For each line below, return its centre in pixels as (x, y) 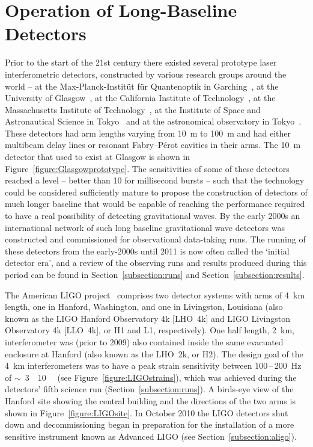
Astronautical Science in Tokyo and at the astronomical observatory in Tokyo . (153, 121)
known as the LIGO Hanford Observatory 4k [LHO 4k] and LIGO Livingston (148, 318)
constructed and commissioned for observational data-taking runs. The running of (155, 239)
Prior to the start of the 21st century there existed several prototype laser (141, 62)
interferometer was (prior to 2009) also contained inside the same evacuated (144, 341)
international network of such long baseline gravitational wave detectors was (145, 227)
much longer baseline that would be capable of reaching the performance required (155, 204)
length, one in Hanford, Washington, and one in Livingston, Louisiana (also (144, 307)
